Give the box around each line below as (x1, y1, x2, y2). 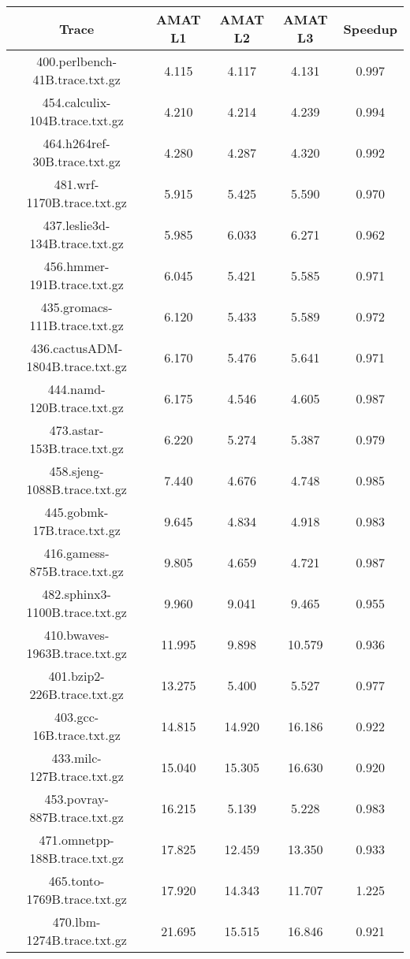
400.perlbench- (36, 52, 117, 70)
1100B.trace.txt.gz (26, 603, 127, 621)
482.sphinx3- (42, 585, 111, 603)
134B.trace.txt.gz (29, 234, 124, 252)
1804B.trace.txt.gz (26, 357, 127, 375)
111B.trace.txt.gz (29, 316, 124, 334)
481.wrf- (54, 175, 99, 193)
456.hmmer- (43, 257, 110, 275)
